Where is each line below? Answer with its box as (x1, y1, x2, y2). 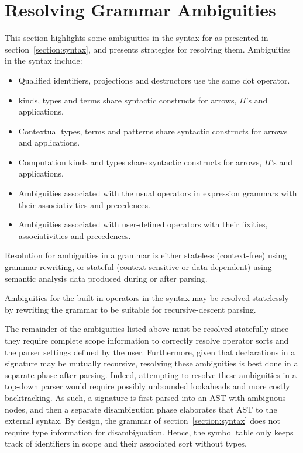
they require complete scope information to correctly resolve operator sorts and (5, 334, 289, 346)
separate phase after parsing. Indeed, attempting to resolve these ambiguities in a (5, 368, 297, 381)
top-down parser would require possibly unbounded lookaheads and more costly (5, 380, 290, 392)
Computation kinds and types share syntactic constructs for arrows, (18, 155, 262, 168)
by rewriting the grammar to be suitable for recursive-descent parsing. (5, 303, 256, 315)
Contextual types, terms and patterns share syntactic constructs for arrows (18, 125, 288, 137)
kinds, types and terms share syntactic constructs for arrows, (18, 94, 237, 106)
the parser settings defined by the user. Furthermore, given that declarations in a (5, 345, 295, 358)
